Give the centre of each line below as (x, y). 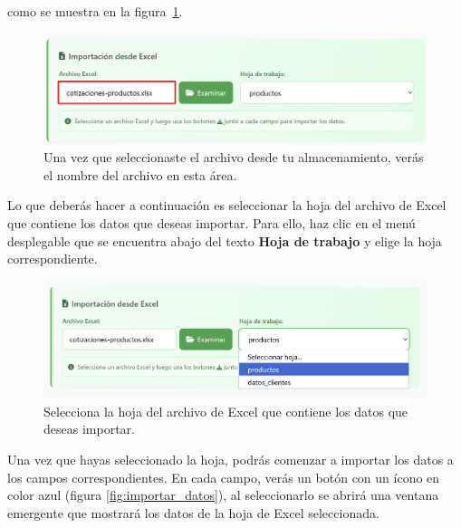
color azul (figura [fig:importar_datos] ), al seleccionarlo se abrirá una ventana (223, 495)
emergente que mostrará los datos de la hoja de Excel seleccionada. (193, 512)
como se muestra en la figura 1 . (95, 11)
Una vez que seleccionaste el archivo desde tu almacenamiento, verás (234, 157)
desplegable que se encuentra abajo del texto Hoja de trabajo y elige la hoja (225, 240)
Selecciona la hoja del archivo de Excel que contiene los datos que (226, 411)
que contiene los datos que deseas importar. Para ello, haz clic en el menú (211, 222)
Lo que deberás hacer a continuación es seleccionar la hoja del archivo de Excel (227, 205)
